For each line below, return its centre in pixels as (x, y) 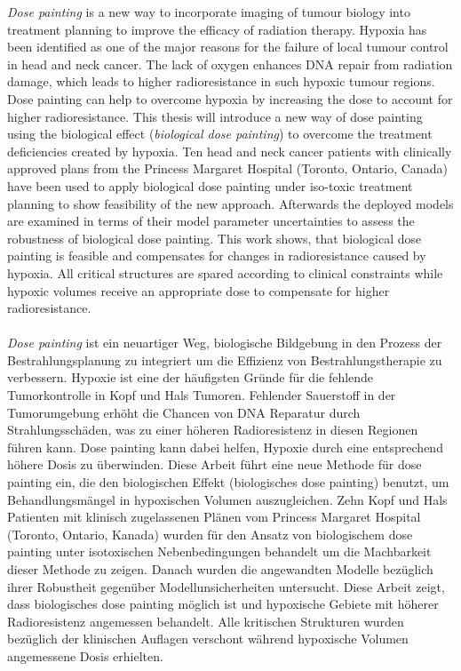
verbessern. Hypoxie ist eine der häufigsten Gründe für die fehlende (191, 377)
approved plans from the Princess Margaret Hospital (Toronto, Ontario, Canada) (227, 168)
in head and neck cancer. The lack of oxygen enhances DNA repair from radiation (230, 64)
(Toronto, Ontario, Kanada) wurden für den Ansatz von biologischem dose (210, 534)
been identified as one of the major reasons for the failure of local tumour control (228, 47)
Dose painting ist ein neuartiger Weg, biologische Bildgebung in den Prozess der (225, 343)
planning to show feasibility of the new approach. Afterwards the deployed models (230, 203)
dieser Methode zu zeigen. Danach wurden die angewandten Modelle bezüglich (220, 569)
